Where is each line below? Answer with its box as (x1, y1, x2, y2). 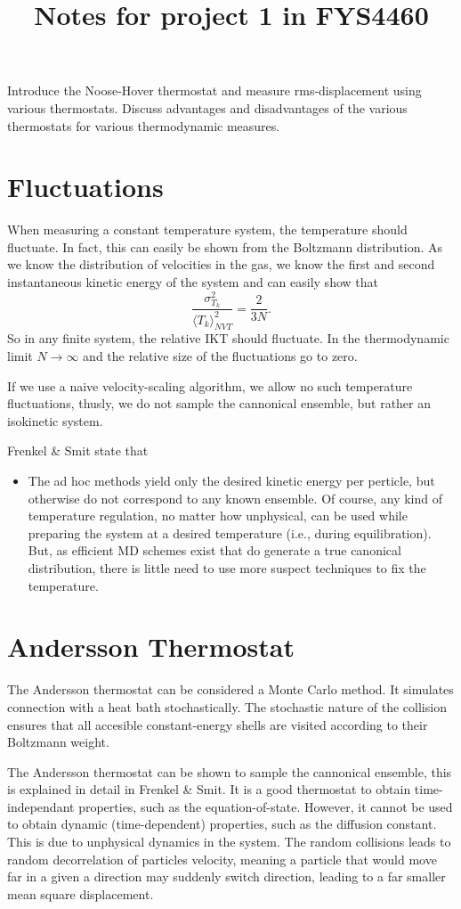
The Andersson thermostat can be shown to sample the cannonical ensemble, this (7, 762, 452, 781)
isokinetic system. (7, 411, 103, 430)
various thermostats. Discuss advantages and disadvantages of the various (7, 98, 408, 117)
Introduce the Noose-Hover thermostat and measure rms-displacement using (7, 81, 422, 100)
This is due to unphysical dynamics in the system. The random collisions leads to (7, 832, 451, 851)
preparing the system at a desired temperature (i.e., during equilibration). (28, 523, 432, 542)
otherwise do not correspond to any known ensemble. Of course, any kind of (28, 488, 442, 507)
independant (7, 797, 75, 815)
